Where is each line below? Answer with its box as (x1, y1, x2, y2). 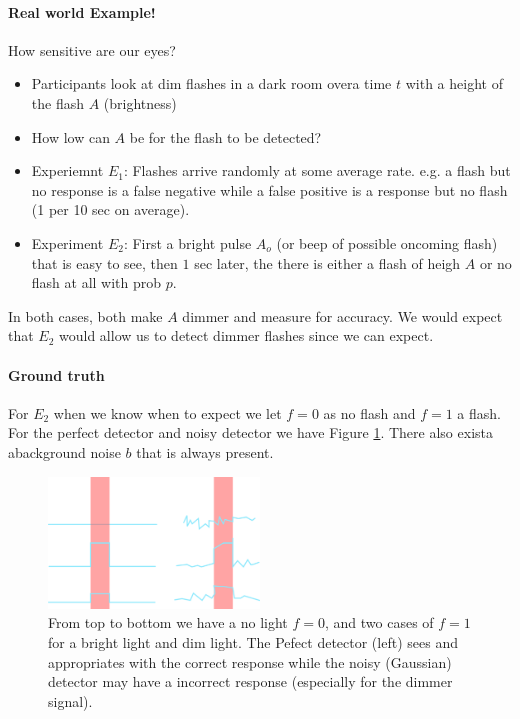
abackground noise (8, 441, 121, 462)
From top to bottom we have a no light (48, 612, 288, 633)
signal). (48, 690, 93, 711)
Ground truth (8, 364, 105, 385)
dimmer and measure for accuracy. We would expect (182, 305, 503, 326)
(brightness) (103, 92, 177, 113)
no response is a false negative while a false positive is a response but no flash (31, 179, 508, 200)
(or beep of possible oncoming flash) (276, 232, 498, 253)
